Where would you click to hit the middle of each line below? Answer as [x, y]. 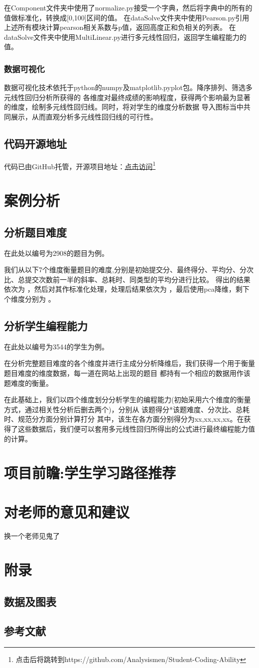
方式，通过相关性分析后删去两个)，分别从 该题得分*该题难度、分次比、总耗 [127, 409]
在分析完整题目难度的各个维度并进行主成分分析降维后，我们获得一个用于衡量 [129, 363]
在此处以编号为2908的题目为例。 [56, 253]
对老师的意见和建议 [67, 511]
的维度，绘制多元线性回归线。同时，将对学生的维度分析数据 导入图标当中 [124, 107]
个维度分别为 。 [30, 298]
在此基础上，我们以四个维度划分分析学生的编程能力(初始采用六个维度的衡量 [128, 399]
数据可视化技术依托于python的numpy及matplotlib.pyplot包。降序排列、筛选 [125, 87]
